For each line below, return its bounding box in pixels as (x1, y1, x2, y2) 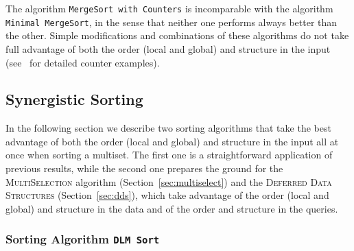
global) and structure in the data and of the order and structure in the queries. (5, 201, 338, 215)
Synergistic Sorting (5, 88, 143, 110)
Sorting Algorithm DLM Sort (5, 230, 160, 248)
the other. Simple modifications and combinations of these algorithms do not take (5, 28, 349, 43)
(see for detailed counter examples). (5, 55, 160, 69)
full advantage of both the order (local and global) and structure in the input (5, 41, 331, 56)
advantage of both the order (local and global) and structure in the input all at (5, 134, 339, 148)
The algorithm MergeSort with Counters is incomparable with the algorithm (5, 1, 333, 15)
